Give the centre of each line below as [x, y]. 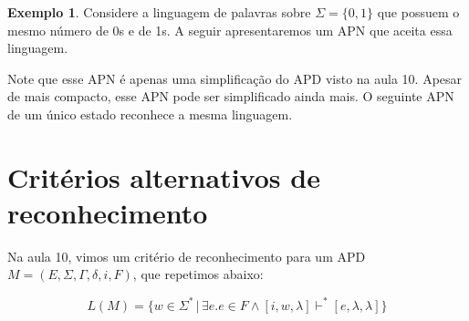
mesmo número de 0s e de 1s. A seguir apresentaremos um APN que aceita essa [230, 30]
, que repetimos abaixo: [198, 274]
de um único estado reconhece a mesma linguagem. [150, 114]
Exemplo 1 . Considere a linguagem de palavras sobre [159, 12]
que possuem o [418, 12]
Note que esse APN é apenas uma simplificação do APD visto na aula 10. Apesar [235, 78]
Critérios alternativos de [164, 176]
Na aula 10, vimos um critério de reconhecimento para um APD [187, 256]
